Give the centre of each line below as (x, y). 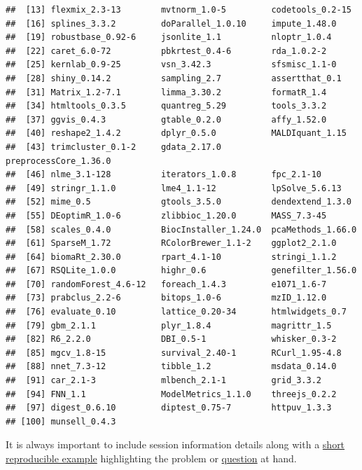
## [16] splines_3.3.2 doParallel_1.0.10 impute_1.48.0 (171, 23)
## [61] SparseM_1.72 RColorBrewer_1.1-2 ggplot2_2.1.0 (171, 243)
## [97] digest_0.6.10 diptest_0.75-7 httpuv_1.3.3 (169, 408)
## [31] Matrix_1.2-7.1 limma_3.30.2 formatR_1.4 (166, 92)
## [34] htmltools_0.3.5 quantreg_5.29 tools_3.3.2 (166, 106)
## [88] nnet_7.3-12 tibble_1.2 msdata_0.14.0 (171, 367)
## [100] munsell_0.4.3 (61, 421)
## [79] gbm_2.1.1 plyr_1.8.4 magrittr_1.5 (169, 325)
